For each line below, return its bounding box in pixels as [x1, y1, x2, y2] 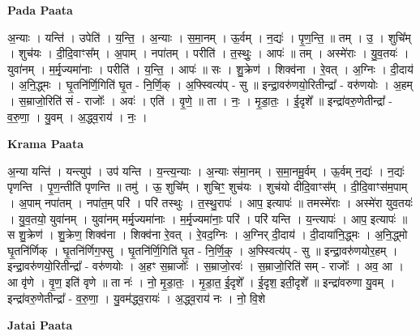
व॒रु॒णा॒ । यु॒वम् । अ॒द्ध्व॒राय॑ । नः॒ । [7, 108, 148, 125]
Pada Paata [7, 2, 73, 18]
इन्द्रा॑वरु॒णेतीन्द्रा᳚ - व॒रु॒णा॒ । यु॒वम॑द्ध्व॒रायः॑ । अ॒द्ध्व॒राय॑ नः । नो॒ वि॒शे [7, 289, 266, 306]
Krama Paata [7, 135, 84, 152]
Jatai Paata [7, 317, 73, 334]
